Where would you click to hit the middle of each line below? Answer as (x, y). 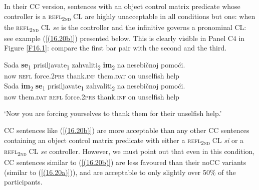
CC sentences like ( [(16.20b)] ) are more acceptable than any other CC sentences (127, 130)
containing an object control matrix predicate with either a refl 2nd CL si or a (124, 140)
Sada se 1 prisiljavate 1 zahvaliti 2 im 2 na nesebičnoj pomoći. (95, 65)
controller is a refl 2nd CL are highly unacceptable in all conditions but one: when (130, 16)
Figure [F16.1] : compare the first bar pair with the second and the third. (115, 48)
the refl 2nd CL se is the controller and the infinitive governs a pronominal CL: (125, 27)
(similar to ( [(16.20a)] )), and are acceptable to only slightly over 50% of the (120, 172)
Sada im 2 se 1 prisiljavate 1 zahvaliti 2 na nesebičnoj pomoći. (95, 86)
